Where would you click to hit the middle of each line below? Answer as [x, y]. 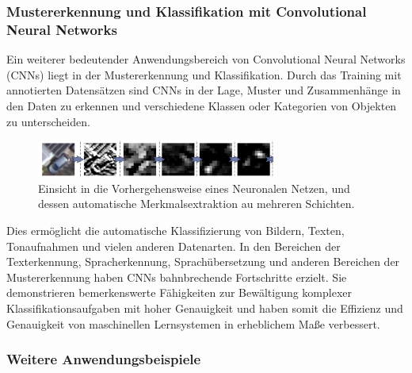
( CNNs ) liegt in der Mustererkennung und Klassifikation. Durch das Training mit [204, 74]
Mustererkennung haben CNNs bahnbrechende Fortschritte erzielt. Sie [177, 277]
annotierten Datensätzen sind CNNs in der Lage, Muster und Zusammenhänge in [204, 90]
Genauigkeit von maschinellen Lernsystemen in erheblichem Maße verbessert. [193, 323]
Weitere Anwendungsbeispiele [104, 359]
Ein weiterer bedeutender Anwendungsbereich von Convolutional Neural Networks [206, 59]
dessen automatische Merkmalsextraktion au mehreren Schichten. [196, 204]
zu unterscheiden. [48, 121]
